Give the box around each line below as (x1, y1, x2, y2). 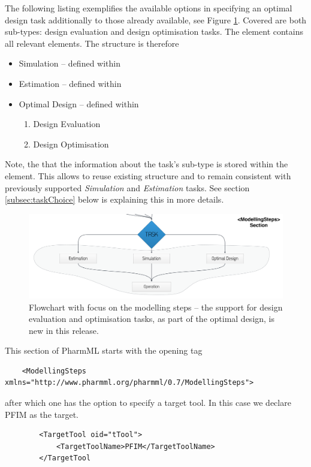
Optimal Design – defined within (19, 97, 139, 110)
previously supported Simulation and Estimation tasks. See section (5, 181, 250, 194)
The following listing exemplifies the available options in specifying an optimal (5, 2, 292, 14)
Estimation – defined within (19, 77, 122, 89)
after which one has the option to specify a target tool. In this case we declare (5, 396, 291, 409)
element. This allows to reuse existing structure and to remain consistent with (5, 169, 291, 182)
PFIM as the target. (5, 408, 79, 420)
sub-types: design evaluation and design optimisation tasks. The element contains (5, 25, 303, 38)
